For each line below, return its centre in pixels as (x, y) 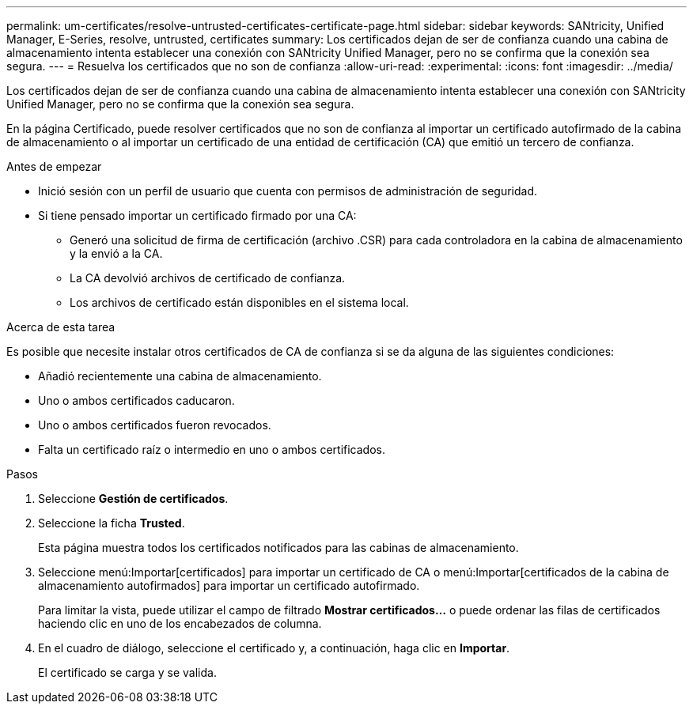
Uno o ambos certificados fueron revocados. (155, 425)
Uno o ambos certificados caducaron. (136, 400)
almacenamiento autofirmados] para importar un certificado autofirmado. (229, 585)
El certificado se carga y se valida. (127, 672)
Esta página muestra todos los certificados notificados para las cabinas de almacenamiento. (278, 548)
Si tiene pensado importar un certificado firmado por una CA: (197, 215)
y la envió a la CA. (116, 253)
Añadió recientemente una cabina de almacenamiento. (180, 376)
